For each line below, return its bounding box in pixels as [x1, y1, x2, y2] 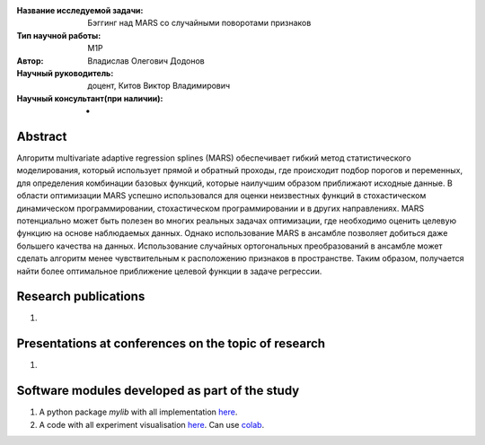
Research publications [16, 289, 145, 304]
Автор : [16, 55, 44, 66]
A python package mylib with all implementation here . [39, 406, 238, 417]
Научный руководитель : [16, 67, 114, 78]
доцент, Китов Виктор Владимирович [87, 81, 231, 92]
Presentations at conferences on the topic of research [16, 336, 326, 352]
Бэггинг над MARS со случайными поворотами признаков [87, 18, 312, 29]
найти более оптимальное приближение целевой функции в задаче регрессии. [16, 266, 322, 276]
